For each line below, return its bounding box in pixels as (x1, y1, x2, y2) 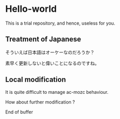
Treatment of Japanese (5, 35, 82, 44)
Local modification (5, 75, 66, 84)
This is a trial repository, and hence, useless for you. (5, 20, 115, 26)
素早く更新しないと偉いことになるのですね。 (5, 60, 100, 66)
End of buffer (5, 109, 33, 115)
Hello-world (5, 3, 57, 15)
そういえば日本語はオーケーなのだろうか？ (5, 49, 95, 55)
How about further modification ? (5, 98, 75, 105)
